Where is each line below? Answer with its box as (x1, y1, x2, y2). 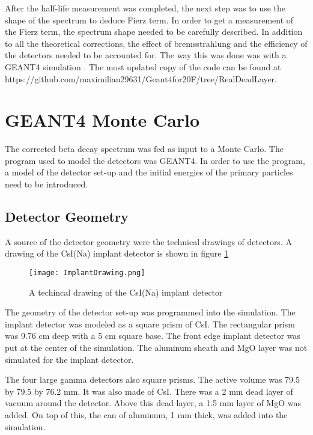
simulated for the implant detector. (5, 353, 134, 365)
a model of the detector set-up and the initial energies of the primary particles (5, 166, 293, 178)
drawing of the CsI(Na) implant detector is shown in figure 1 (5, 247, 229, 260)
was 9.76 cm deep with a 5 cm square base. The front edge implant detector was (5, 329, 300, 342)
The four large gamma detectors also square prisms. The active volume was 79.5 (5, 373, 300, 386)
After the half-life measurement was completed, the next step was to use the (5, 2, 286, 14)
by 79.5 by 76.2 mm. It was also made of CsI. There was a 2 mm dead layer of (5, 385, 293, 397)
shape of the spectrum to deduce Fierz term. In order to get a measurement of (5, 13, 294, 26)
